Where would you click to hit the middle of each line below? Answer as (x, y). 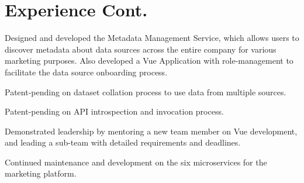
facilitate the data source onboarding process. (86, 72)
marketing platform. (41, 173)
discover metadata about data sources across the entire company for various (141, 49)
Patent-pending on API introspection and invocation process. (114, 111)
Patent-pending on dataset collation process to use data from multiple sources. (146, 91)
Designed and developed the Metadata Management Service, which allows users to (152, 38)
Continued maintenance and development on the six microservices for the (136, 162)
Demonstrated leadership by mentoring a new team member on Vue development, (151, 131)
